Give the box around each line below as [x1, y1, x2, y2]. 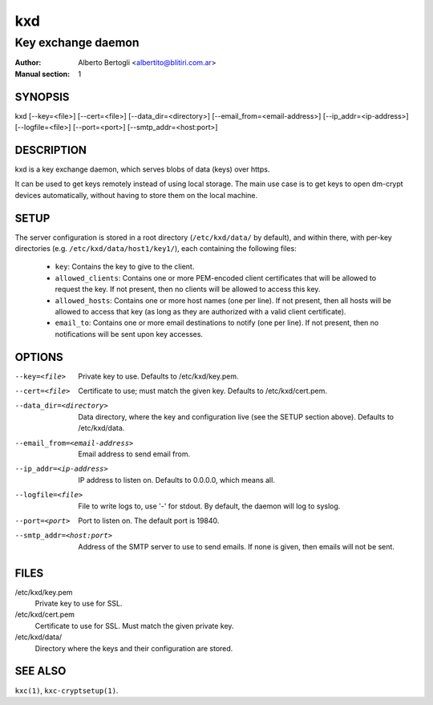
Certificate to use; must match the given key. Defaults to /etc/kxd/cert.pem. [78, 386, 328, 396]
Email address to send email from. [78, 449, 191, 459]
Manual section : [14, 69, 71, 79]
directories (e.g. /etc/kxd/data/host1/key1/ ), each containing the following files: [14, 244, 297, 253]
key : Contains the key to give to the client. [55, 261, 195, 272]
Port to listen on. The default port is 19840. [78, 516, 220, 525]
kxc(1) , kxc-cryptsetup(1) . [14, 686, 119, 695]
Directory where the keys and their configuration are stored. [34, 643, 233, 653]
